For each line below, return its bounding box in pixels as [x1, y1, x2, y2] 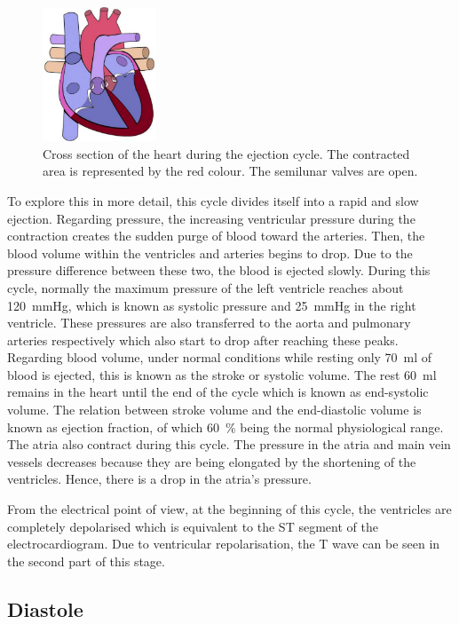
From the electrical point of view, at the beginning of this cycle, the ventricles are [7, 500, 452, 518]
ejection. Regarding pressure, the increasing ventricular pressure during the [7, 209, 415, 227]
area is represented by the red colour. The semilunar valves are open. [43, 162, 418, 180]
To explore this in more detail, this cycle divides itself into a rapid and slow [7, 191, 419, 209]
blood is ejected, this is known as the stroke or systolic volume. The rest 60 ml [7, 365, 437, 383]
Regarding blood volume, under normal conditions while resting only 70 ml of [7, 348, 432, 367]
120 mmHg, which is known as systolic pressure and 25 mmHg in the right [7, 296, 416, 314]
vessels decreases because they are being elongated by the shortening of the [7, 452, 416, 470]
